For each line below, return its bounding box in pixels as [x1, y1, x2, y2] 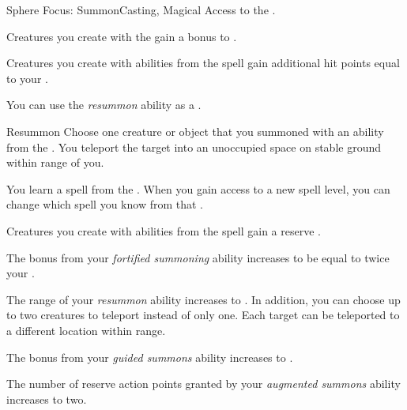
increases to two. [6, 390, 87, 407]
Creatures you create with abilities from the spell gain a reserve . [6, 222, 321, 239]
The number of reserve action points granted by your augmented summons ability [6, 375, 401, 392]
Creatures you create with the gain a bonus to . [6, 28, 237, 44]
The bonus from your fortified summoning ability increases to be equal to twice [6, 249, 390, 265]
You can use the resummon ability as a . [6, 96, 202, 113]
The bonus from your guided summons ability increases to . [6, 348, 293, 365]
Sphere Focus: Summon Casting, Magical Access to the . [6, 2, 276, 17]
